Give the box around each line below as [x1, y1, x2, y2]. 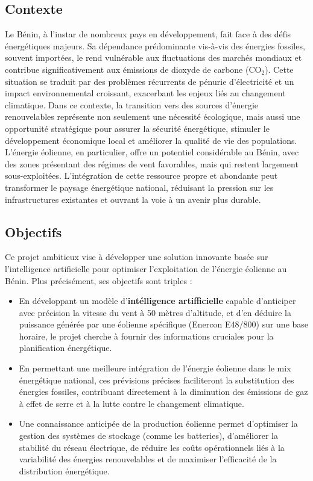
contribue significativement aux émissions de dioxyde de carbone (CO [5, 63, 262, 75]
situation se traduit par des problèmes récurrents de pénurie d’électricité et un [5, 75, 294, 87]
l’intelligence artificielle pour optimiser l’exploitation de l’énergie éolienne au [5, 262, 287, 275]
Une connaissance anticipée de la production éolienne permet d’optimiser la [19, 417, 298, 430]
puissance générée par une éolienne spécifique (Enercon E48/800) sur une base [19, 318, 309, 330]
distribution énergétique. [19, 464, 110, 477]
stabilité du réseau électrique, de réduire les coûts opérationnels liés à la [19, 441, 285, 453]
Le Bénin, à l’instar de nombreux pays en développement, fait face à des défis [5, 28, 291, 40]
